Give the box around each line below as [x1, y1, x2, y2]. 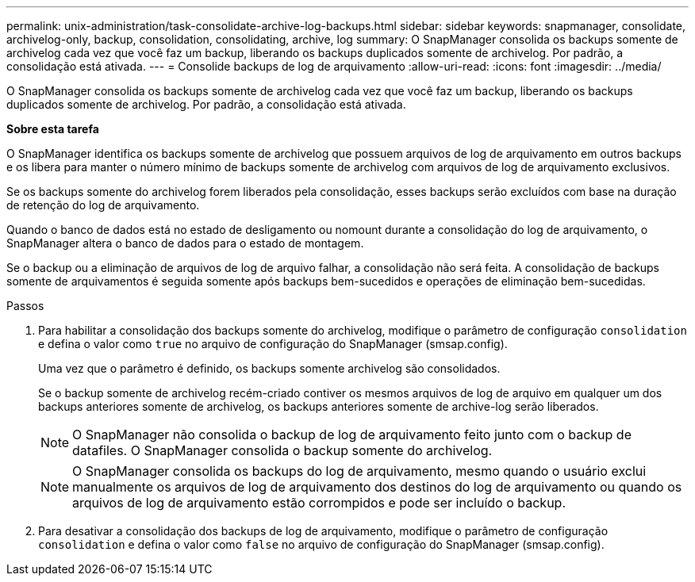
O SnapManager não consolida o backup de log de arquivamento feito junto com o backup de [72, 427, 632, 442]
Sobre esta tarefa [6, 122, 99, 136]
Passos [6, 299, 44, 312]
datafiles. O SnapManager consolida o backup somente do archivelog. [72, 442, 493, 458]
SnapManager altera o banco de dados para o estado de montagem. [6, 236, 364, 250]
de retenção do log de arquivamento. [6, 198, 200, 212]
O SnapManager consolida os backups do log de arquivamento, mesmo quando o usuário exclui [72, 463, 647, 479]
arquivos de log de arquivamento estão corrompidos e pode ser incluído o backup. [72, 495, 566, 511]
